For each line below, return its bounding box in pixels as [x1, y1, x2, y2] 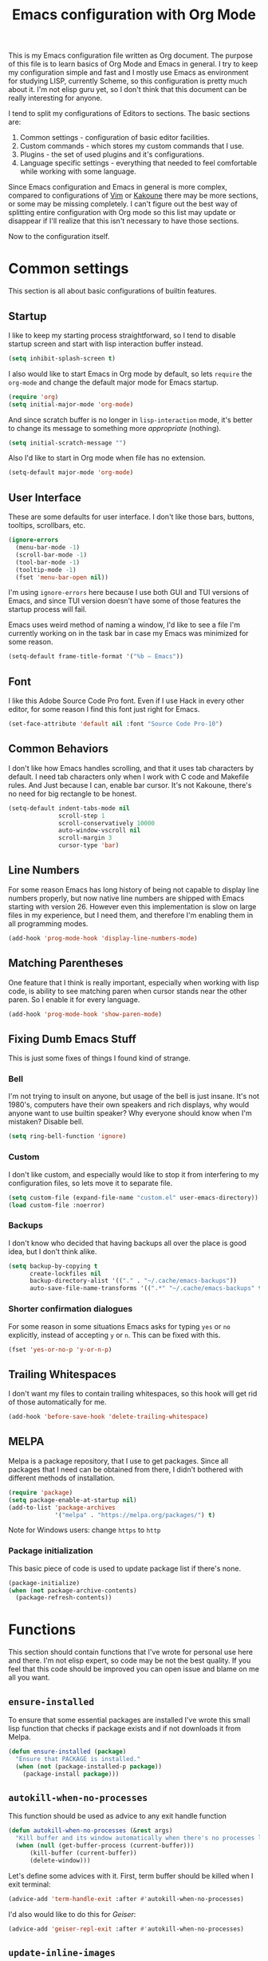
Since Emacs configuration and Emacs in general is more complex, [8, 182, 227, 192]
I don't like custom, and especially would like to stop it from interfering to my [8, 1169, 259, 1179]
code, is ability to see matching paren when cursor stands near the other [8, 986, 247, 996]
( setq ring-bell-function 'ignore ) [8, 1132, 127, 1140]
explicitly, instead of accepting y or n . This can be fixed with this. [8, 1330, 221, 1340]
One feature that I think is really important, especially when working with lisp [8, 977, 259, 987]
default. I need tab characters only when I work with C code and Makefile [8, 772, 250, 781]
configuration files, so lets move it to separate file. [8, 1178, 173, 1188]
